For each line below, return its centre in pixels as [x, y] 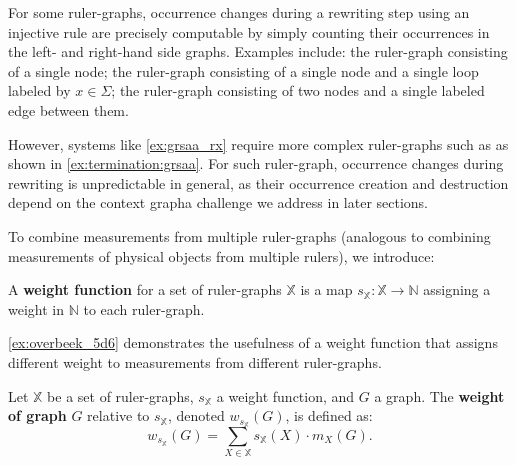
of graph [37, 415]
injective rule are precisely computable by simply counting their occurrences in [249, 31]
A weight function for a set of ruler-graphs [145, 289]
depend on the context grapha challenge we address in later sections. [218, 202]
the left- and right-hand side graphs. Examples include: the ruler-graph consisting [258, 51]
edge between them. [68, 109]
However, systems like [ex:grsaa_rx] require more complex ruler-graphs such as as [258, 143]
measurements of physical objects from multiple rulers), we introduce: [221, 255]
